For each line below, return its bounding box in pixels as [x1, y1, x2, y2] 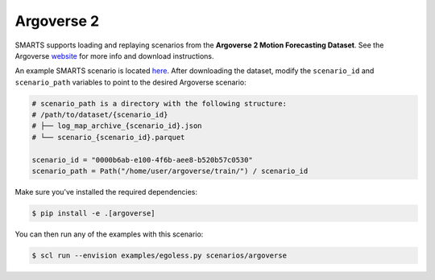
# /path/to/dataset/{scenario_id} [31, 110, 168, 120]
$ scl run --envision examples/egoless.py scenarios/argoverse [31, 250, 288, 260]
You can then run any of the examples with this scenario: [14, 229, 204, 239]
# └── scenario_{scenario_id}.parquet [31, 133, 185, 142]
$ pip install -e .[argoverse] [31, 209, 156, 218]
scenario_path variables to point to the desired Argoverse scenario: [14, 77, 246, 87]
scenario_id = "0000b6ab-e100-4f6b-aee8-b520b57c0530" [31, 155, 253, 164]
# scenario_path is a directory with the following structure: [31, 99, 288, 108]
